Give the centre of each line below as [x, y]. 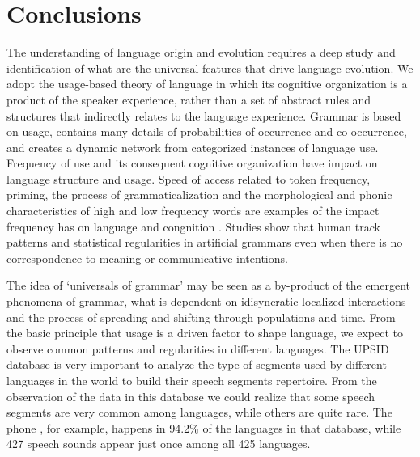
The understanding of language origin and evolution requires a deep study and [201, 52]
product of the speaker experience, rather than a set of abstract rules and [189, 99]
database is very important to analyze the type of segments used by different [197, 364]
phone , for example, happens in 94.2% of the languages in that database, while [204, 427]
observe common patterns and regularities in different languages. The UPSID [198, 348]
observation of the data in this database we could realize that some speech [191, 396]
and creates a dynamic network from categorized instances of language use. [193, 147]
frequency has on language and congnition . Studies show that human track [193, 226]
